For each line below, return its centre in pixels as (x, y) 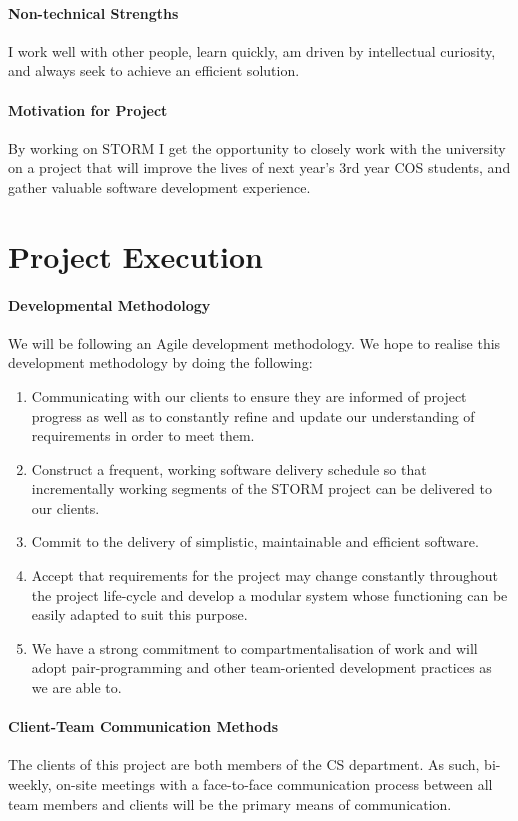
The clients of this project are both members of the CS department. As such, (244, 764)
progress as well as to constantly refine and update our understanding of (253, 415)
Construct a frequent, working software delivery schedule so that (229, 468)
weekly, (30, 784)
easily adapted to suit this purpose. (139, 614)
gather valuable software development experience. (159, 186)
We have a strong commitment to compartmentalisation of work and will (254, 647)
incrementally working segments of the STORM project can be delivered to (261, 488)
